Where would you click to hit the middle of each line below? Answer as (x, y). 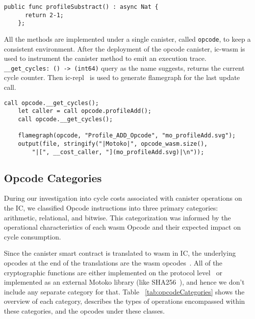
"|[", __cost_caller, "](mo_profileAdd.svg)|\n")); (118, 152)
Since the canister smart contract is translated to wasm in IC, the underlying (120, 253)
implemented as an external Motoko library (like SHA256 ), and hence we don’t (124, 282)
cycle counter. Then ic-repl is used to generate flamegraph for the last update (122, 77)
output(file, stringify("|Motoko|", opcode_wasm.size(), (113, 144)
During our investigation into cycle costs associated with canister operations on (123, 198)
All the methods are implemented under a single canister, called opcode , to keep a (127, 39)
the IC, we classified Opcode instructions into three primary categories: (111, 208)
